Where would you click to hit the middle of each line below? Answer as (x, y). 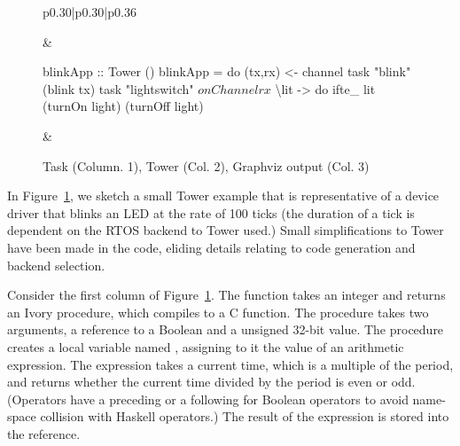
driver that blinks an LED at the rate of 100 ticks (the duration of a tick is (211, 212)
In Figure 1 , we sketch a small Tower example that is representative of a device (223, 196)
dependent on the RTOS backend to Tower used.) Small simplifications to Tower (226, 230)
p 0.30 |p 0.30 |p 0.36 (90, 12)
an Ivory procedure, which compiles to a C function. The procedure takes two (218, 312)
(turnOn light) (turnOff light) (123, 106)
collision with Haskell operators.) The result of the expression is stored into (245, 416)
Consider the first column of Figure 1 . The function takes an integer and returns (226, 295)
